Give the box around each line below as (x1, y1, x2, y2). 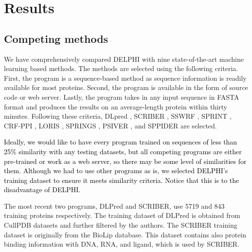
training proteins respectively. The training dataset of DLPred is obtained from (4, 210, 240, 220)
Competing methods (4, 31, 108, 46)
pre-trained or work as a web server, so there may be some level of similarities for (4, 156, 247, 166)
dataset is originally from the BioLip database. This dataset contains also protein (4, 229, 247, 239)
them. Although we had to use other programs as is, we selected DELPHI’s (4, 165, 228, 176)
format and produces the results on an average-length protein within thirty (4, 101, 228, 111)
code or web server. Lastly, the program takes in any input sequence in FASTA (4, 91, 239, 102)
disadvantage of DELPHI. (4, 184, 81, 195)
